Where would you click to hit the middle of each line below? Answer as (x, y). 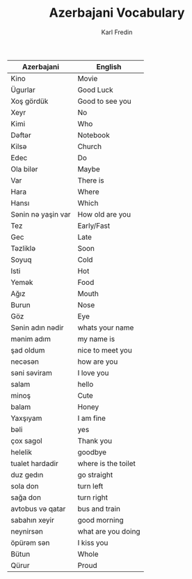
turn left (90, 486)
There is (91, 180)
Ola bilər (24, 169)
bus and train (99, 509)
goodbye (92, 452)
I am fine (92, 418)
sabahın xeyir (32, 520)
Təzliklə (23, 248)
